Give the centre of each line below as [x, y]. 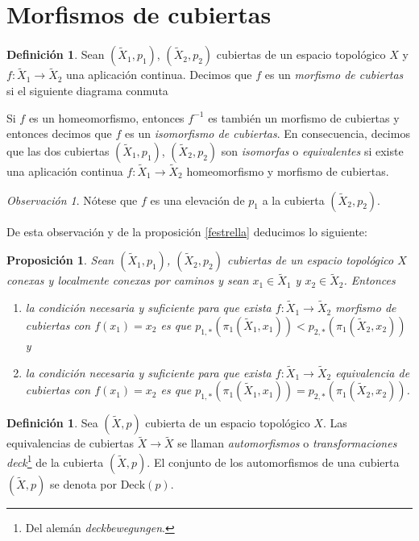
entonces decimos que [59, 133]
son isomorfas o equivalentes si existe [312, 150]
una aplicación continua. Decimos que [159, 75]
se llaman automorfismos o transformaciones [287, 443]
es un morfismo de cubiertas [334, 75]
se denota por [83, 483]
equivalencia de [373, 372]
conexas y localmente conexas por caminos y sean [128, 280]
